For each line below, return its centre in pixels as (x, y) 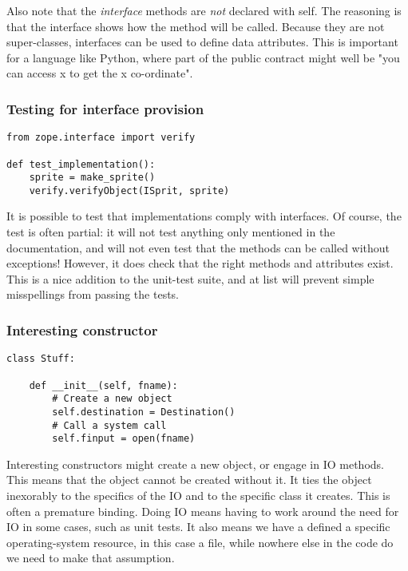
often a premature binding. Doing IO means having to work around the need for (203, 511)
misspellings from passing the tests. (93, 294)
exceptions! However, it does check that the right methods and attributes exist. (200, 263)
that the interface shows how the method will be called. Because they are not (196, 26)
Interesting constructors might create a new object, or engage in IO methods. (195, 464)
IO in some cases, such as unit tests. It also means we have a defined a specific (198, 527)
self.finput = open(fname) (124, 439)
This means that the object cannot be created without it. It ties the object (189, 480)
